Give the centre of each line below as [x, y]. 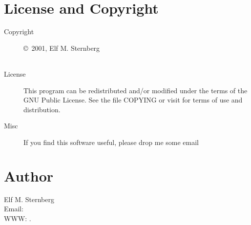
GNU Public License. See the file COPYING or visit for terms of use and [133, 100]
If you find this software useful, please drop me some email [111, 142]
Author [29, 175]
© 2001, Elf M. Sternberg [62, 48]
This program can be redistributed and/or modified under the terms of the [136, 90]
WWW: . [18, 218]
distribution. [42, 109]
